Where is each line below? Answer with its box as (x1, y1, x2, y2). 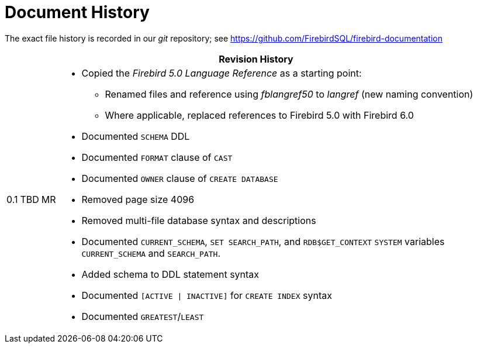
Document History (5, 2, 150, 22)
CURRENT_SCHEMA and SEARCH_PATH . (81, 247, 221, 259)
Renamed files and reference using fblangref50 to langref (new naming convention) (105, 88, 473, 100)
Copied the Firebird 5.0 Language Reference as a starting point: (81, 67, 362, 79)
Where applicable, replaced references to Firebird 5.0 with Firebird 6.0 (105, 109, 414, 121)
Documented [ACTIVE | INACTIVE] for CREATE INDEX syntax (81, 289, 332, 301)
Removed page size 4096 (81, 193, 195, 205)
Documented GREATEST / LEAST (81, 310, 204, 322)
